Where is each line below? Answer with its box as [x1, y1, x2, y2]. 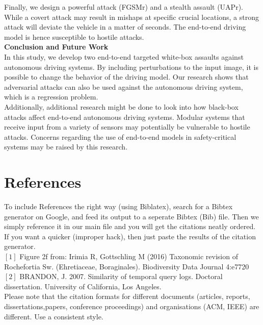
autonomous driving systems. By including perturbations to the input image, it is [4, 61, 258, 72]
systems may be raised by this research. [4, 141, 128, 152]
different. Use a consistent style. [4, 311, 103, 321]
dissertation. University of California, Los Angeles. [4, 281, 162, 291]
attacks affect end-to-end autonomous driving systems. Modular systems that [4, 111, 245, 122]
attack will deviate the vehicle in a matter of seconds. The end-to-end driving [4, 21, 246, 32]
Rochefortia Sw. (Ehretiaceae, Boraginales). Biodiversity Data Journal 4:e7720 [4, 261, 249, 271]
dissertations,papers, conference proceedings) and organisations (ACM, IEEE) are [4, 301, 259, 311]
